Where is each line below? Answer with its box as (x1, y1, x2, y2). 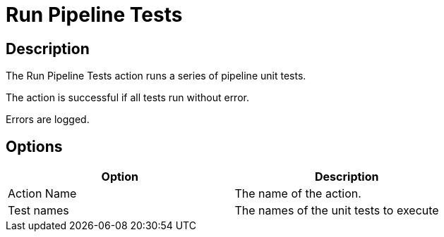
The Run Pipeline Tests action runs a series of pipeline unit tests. (6, 70, 306, 82)
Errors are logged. (6, 113, 90, 126)
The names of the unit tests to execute (234, 203, 439, 218)
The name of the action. (234, 186, 361, 201)
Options (6, 137, 63, 155)
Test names (8, 203, 69, 218)
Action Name (8, 186, 77, 201)
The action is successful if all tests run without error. (6, 91, 249, 104)
